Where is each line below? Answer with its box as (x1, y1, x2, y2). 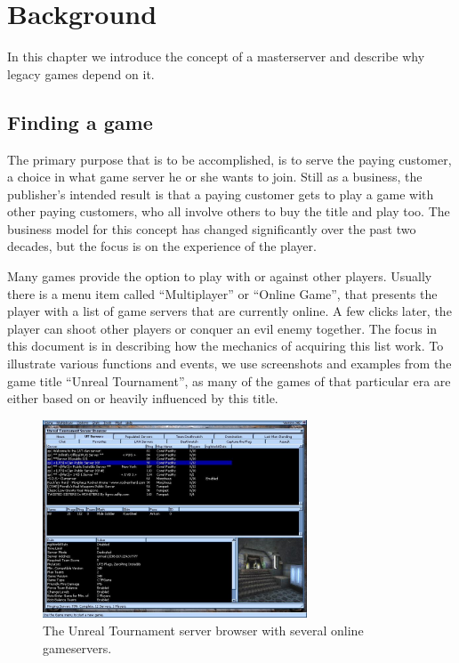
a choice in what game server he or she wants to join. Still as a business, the (7, 167, 423, 186)
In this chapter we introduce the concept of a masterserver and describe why (7, 47, 425, 66)
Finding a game (7, 108, 153, 135)
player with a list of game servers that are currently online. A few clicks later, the (7, 302, 452, 320)
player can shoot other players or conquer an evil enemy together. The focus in (7, 319, 438, 337)
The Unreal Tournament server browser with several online (43, 621, 364, 640)
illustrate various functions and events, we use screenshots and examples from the (7, 354, 452, 373)
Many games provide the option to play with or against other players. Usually (7, 267, 432, 286)
